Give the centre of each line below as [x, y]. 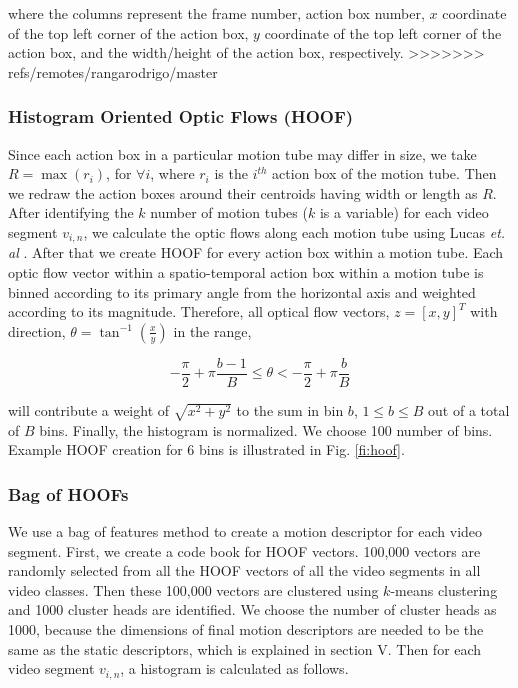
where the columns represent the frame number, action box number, [216, 13]
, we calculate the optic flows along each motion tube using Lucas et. [294, 231]
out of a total [469, 409]
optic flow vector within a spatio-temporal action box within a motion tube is [246, 272]
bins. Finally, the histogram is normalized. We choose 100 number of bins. [266, 429]
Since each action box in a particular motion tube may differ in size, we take [242, 153]
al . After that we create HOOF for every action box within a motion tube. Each [256, 252]
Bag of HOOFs [68, 493]
